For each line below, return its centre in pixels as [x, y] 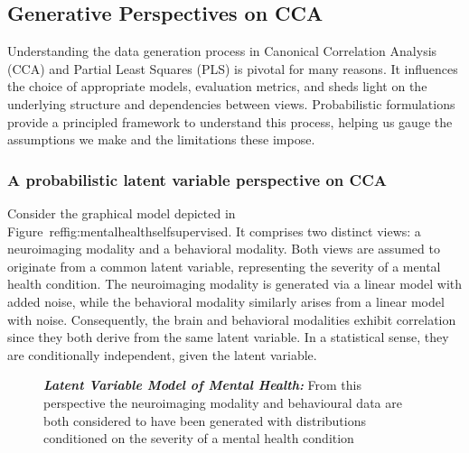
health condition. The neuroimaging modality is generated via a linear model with [235, 284]
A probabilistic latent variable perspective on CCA [197, 179]
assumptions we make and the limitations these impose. [161, 139]
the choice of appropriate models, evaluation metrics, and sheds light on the [217, 86]
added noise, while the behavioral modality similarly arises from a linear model [226, 301]
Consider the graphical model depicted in [122, 213]
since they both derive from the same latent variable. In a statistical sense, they [228, 337]
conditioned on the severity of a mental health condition [199, 438]
